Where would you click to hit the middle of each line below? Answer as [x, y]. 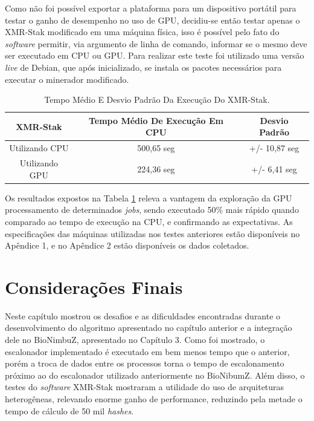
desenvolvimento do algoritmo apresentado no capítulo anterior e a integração [149, 328]
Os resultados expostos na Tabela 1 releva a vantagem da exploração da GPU [149, 197]
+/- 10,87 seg [274, 148]
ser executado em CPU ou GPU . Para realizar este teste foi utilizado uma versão [155, 55]
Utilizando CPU [39, 148]
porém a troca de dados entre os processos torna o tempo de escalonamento [145, 363]
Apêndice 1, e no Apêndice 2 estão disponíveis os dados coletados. [127, 245]
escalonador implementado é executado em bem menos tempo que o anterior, [147, 351]
